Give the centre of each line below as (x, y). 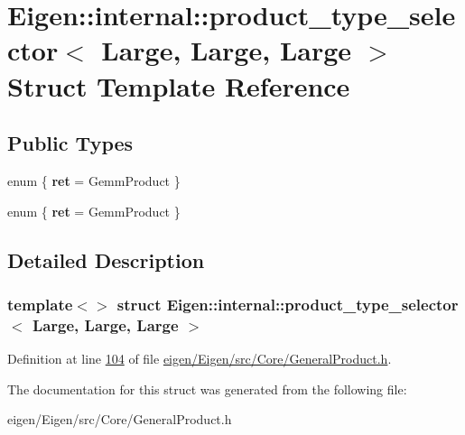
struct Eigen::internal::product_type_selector (288, 304)
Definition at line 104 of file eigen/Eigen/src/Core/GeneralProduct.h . (200, 359)
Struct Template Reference (179, 85)
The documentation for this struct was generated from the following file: (207, 389)
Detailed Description (106, 259)
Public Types (70, 143)
